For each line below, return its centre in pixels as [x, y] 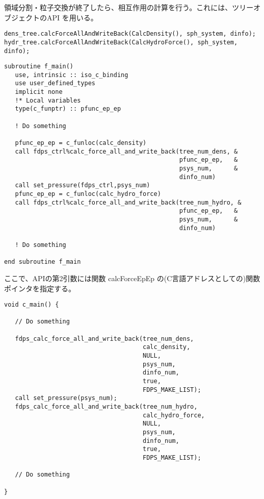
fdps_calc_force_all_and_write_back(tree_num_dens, [104, 339]
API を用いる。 [72, 17]
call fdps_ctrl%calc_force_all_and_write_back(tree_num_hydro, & [128, 202]
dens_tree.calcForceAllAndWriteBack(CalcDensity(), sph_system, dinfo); [130, 34]
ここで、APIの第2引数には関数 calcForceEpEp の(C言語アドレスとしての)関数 [132, 278]
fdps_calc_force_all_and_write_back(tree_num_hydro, [106, 406]
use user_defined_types [55, 83]
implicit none [39, 92]
